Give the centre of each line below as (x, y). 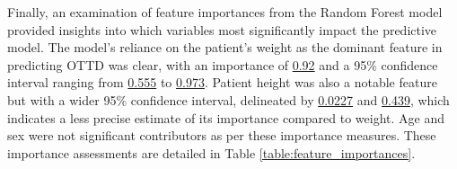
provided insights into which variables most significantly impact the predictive (222, 29)
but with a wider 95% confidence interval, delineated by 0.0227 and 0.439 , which (228, 99)
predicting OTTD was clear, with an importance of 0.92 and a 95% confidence (223, 64)
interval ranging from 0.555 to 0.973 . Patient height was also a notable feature (222, 82)
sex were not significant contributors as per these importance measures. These (222, 135)
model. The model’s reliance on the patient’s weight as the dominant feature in (225, 47)
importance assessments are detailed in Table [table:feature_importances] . (211, 152)
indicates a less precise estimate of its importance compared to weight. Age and (226, 117)
